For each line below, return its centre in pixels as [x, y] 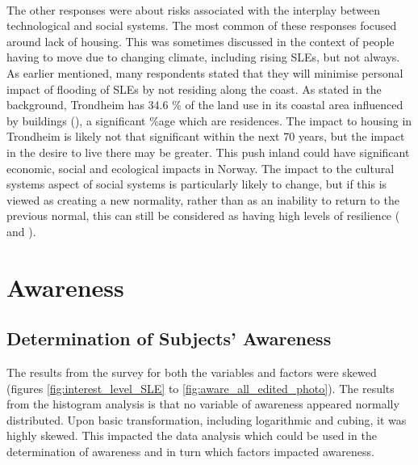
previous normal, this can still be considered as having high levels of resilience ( [203, 216]
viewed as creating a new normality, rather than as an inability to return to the [203, 199]
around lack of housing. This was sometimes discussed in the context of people [201, 41]
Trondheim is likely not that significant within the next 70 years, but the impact [206, 136]
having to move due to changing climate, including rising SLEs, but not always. [203, 57]
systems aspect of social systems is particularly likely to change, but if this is [197, 184]
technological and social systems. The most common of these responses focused [202, 25]
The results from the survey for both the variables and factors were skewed [192, 372]
